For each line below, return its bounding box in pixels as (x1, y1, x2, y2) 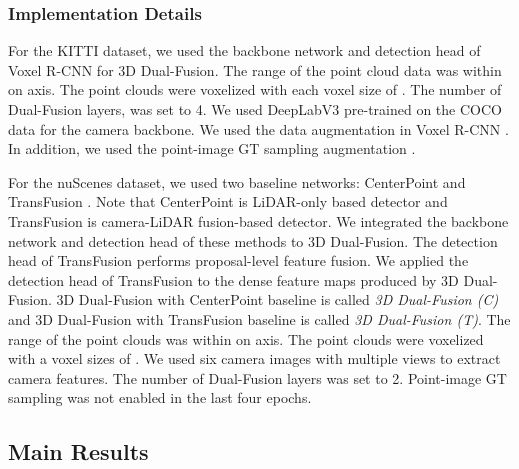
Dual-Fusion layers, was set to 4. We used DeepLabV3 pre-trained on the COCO (8, 99, 502, 119)
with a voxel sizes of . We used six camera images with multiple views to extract (8, 348, 501, 369)
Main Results (8, 436, 149, 467)
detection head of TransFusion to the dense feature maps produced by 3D (8, 269, 459, 290)
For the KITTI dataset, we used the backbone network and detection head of (8, 40, 481, 61)
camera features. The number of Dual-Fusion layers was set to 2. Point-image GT (8, 367, 507, 388)
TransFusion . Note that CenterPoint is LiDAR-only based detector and (8, 191, 448, 212)
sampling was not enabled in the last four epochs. (8, 387, 312, 408)
